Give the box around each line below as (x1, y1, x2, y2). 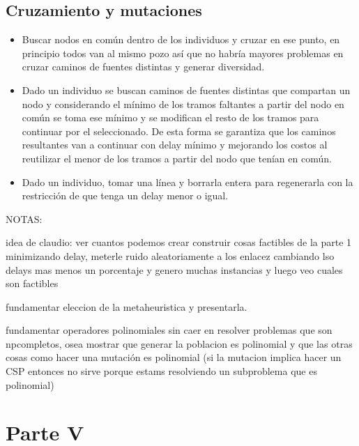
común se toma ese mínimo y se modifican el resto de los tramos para (22, 110, 319, 125)
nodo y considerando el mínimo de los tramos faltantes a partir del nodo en (22, 96, 344, 111)
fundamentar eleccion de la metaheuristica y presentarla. (6, 299, 247, 314)
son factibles (6, 276, 59, 291)
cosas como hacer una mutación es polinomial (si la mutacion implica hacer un (6, 350, 342, 364)
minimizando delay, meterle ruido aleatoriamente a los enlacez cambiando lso (6, 248, 335, 263)
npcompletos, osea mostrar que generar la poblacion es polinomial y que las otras (6, 336, 353, 351)
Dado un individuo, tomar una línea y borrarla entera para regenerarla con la (22, 174, 353, 189)
